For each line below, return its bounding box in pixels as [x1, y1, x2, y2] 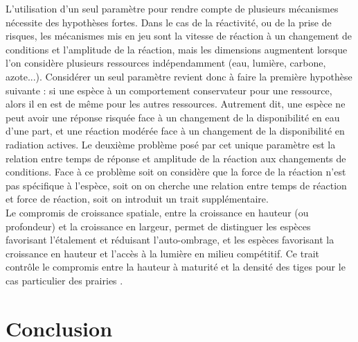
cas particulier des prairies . [6, 273, 123, 287]
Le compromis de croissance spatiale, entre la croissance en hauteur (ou [6, 205, 309, 219]
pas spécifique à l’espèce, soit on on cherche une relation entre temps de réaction [6, 178, 347, 192]
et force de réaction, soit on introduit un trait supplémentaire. [6, 191, 269, 206]
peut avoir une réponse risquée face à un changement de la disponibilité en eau [6, 110, 340, 124]
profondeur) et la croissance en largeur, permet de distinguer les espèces [6, 219, 311, 233]
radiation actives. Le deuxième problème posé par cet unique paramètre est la [6, 137, 336, 151]
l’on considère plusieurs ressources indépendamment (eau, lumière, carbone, [6, 55, 326, 70]
